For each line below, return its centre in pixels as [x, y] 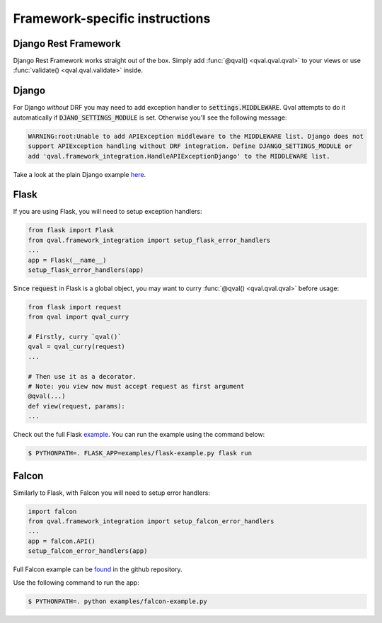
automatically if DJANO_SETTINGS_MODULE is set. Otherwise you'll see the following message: [150, 118]
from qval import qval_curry [79, 317]
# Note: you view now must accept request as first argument [136, 387]
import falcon [52, 511]
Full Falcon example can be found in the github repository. [98, 569]
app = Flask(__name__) [67, 260]
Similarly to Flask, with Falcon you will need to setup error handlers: [111, 493]
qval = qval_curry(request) [76, 347]
